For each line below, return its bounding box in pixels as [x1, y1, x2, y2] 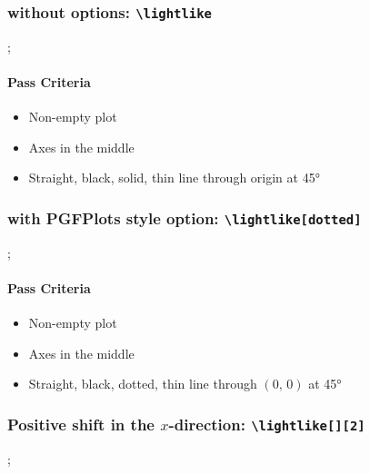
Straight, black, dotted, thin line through [28, 374, 257, 393]
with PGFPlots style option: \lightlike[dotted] [7, 206, 362, 229]
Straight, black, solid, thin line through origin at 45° [28, 168, 320, 187]
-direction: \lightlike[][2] [168, 412, 365, 435]
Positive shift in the [7, 412, 155, 435]
